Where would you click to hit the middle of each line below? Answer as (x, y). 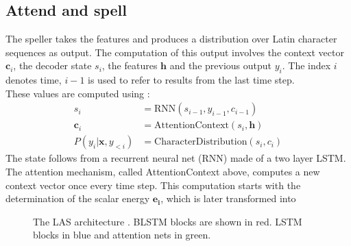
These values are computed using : (78, 93)
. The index (306, 65)
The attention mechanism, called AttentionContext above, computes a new (163, 172)
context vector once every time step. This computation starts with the (153, 185)
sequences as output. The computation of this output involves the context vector (175, 52)
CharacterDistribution (201, 142)
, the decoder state (52, 65)
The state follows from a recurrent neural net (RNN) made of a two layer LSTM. (176, 158)
